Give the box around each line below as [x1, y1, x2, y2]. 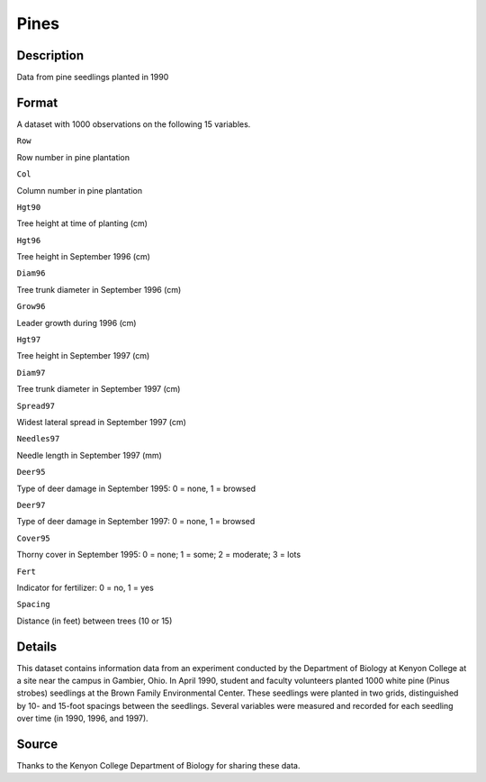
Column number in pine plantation [16, 185, 143, 195]
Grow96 [16, 302, 46, 312]
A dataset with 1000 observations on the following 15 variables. [16, 118, 251, 130]
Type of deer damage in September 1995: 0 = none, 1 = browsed [16, 483, 256, 494]
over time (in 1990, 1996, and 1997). [16, 713, 148, 724]
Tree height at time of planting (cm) [16, 218, 148, 229]
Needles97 [16, 433, 60, 444]
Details [16, 639, 58, 654]
